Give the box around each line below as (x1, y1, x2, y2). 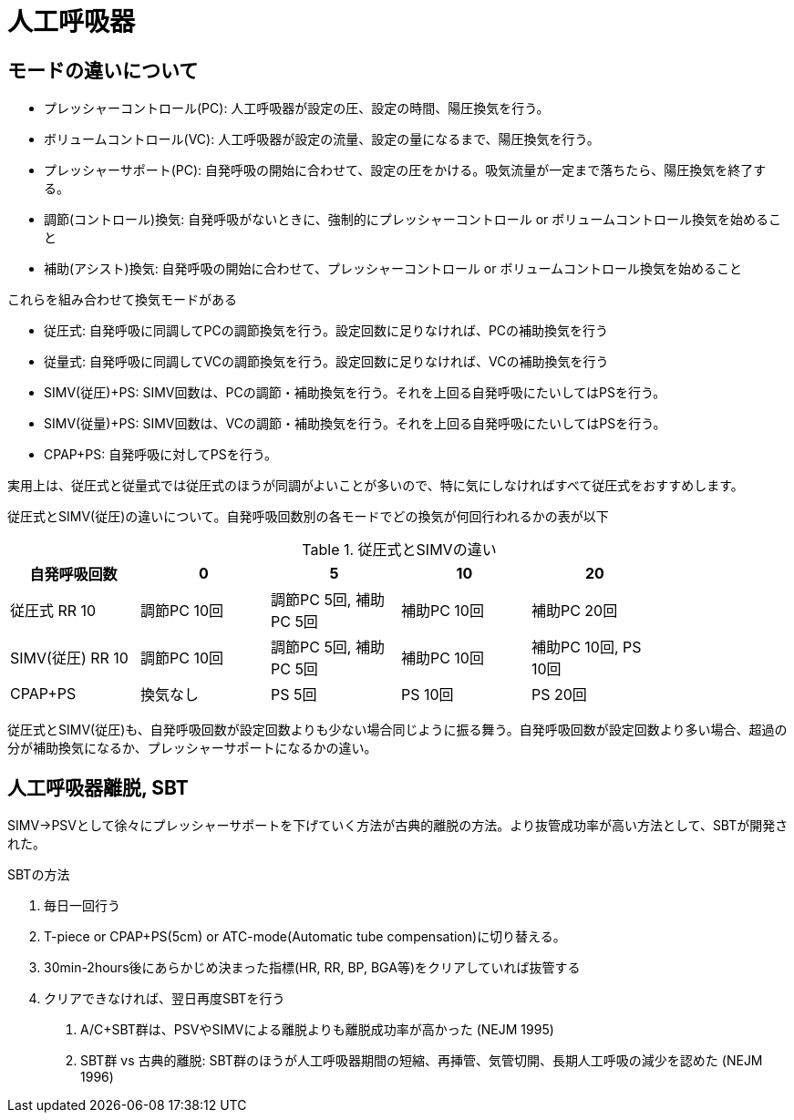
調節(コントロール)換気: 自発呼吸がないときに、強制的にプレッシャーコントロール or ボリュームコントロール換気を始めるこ (44, 211, 781, 228)
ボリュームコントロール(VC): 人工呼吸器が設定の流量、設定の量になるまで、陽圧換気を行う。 (44, 131, 600, 148)
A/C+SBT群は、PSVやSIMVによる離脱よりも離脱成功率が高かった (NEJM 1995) (80, 1022, 554, 1038)
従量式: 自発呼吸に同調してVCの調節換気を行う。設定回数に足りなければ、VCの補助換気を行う (44, 354, 609, 370)
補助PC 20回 (531, 601, 618, 621)
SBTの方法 (7, 867, 70, 883)
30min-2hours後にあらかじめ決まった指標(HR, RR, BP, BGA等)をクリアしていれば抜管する (44, 960, 581, 976)
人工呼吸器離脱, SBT (7, 776, 189, 799)
